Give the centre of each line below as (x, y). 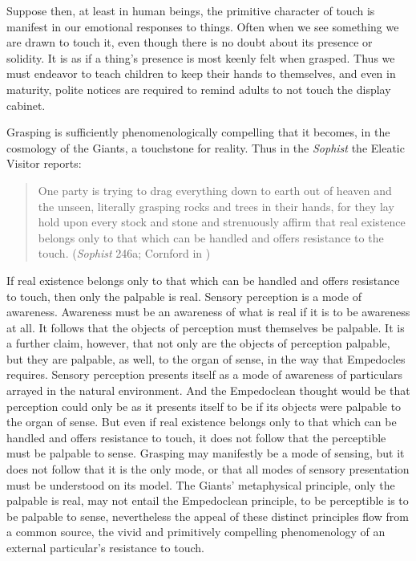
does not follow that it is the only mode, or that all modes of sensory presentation (208, 469)
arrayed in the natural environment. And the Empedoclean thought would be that (208, 390)
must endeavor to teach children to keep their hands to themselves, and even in (201, 73)
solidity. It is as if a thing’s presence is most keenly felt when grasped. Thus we (201, 57)
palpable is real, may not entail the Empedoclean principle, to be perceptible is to (208, 500)
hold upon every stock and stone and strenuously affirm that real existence (222, 222)
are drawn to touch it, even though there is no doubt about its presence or (190, 42)
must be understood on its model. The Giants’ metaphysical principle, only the (201, 484)
